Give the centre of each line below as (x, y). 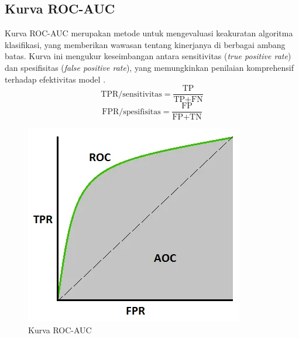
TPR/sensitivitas (131, 94)
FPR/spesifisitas (131, 112)
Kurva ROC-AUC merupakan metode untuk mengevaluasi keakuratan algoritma (149, 33)
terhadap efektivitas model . (55, 79)
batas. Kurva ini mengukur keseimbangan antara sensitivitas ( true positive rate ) (148, 56)
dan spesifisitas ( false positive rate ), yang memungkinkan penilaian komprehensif (149, 67)
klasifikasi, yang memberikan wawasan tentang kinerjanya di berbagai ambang (145, 44)
